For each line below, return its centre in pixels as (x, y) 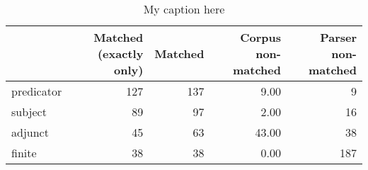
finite (24, 153)
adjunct (30, 132)
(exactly (120, 53)
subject (29, 112)
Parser (338, 37)
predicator (37, 91)
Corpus (260, 37)
